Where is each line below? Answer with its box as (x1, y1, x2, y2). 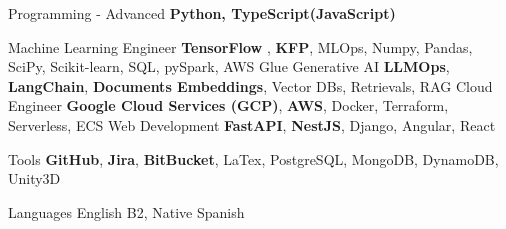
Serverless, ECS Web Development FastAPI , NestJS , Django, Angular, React (8, 114, 496, 135)
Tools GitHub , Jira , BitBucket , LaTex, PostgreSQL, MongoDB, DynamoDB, (8, 148, 499, 169)
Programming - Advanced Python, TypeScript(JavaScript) (8, 3, 396, 23)
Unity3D (8, 168, 61, 189)
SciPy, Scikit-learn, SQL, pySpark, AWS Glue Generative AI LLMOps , (8, 56, 450, 77)
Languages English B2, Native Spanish (8, 201, 245, 222)
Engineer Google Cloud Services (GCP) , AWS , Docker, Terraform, (8, 95, 449, 116)
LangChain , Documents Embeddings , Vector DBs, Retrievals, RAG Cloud (8, 75, 493, 96)
